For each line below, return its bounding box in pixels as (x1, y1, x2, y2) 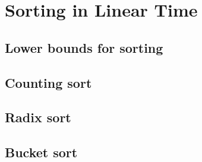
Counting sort (5, 73, 92, 91)
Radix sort (5, 108, 71, 126)
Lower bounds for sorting (5, 38, 163, 56)
